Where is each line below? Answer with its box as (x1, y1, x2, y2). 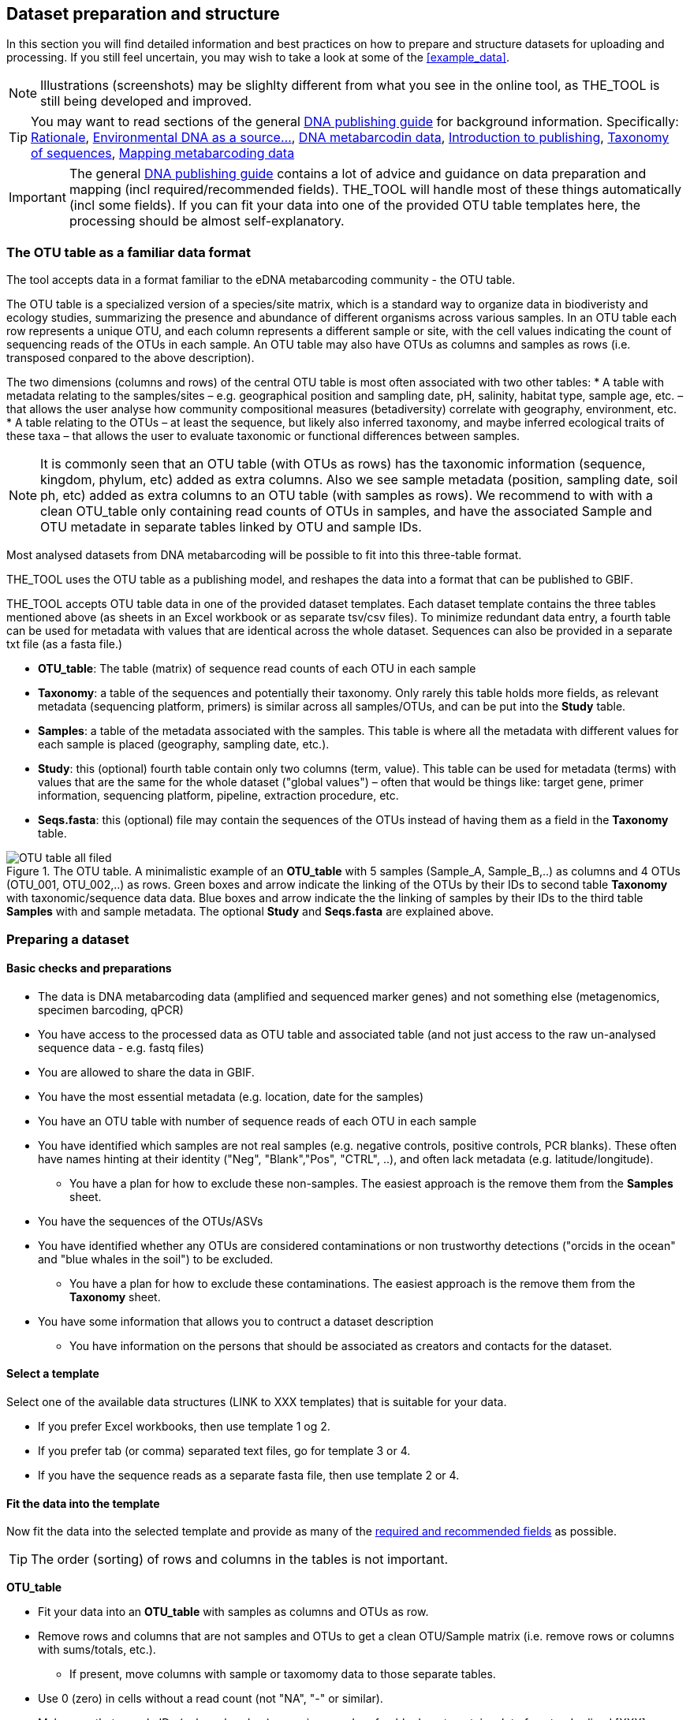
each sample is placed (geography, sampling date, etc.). (38, 737, 330, 752)
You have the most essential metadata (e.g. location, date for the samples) (38, 1089, 424, 1103)
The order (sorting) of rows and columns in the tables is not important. (31, 1551, 449, 1568)
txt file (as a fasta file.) (6, 637, 123, 651)
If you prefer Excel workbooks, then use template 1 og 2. (38, 1419, 330, 1433)
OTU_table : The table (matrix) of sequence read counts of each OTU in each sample (38, 662, 476, 676)
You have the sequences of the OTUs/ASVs (38, 1214, 263, 1228)
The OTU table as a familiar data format (6, 244, 252, 260)
